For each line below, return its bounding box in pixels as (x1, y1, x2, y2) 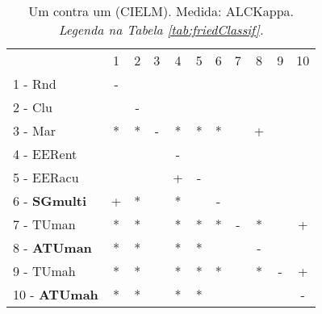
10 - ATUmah (13, 285, 98, 304)
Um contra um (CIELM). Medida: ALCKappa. (28, 2, 295, 20)
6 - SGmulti (13, 191, 87, 210)
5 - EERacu (13, 168, 79, 186)
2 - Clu (13, 98, 52, 116)
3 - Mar (13, 121, 56, 140)
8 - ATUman (13, 238, 92, 257)
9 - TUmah (13, 262, 76, 280)
